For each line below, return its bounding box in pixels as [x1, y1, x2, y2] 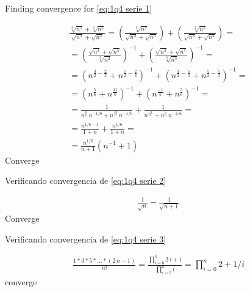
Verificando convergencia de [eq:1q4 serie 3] [5, 232, 166, 245]
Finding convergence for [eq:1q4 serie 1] [5, 2, 152, 14]
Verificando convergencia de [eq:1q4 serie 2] [5, 174, 166, 187]
